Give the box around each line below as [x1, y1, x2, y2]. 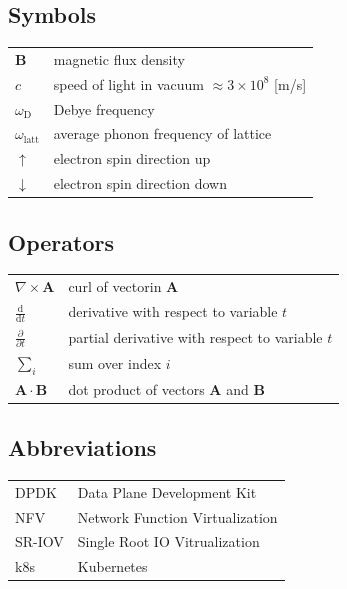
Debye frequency [53, 98, 155, 119]
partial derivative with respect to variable [68, 326, 323, 347]
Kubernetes [77, 556, 148, 577]
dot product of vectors [68, 378, 205, 399]
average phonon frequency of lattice [53, 123, 272, 144]
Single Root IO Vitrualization [77, 531, 260, 552]
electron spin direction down [53, 173, 227, 194]
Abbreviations [8, 432, 157, 463]
